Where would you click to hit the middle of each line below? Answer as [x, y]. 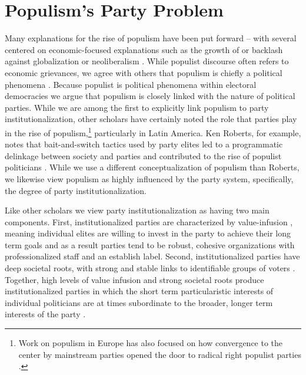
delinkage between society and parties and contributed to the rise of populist [143, 155]
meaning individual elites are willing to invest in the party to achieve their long [148, 233]
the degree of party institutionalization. [76, 190]
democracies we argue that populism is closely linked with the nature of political [150, 96]
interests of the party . [45, 314]
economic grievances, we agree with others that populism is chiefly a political [144, 72]
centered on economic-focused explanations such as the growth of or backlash [144, 49]
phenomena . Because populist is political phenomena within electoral [131, 84]
